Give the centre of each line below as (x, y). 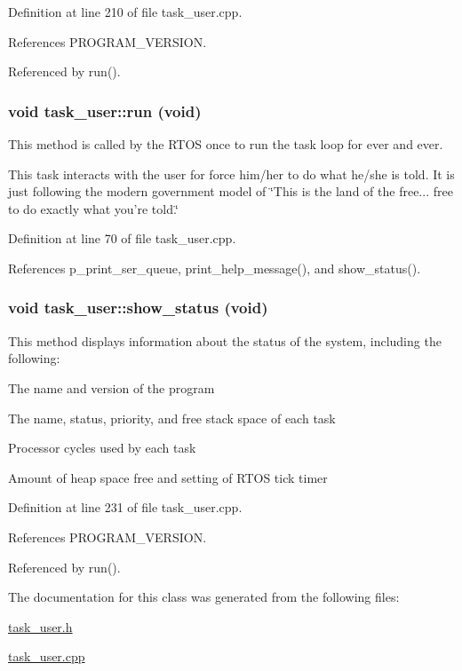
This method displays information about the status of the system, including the (225, 340)
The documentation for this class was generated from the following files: (204, 597)
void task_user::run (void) (105, 111)
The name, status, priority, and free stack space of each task (172, 418)
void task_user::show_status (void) (138, 308)
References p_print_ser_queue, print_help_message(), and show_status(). (215, 268)
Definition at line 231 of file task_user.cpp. (125, 507)
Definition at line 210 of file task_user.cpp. (125, 12)
